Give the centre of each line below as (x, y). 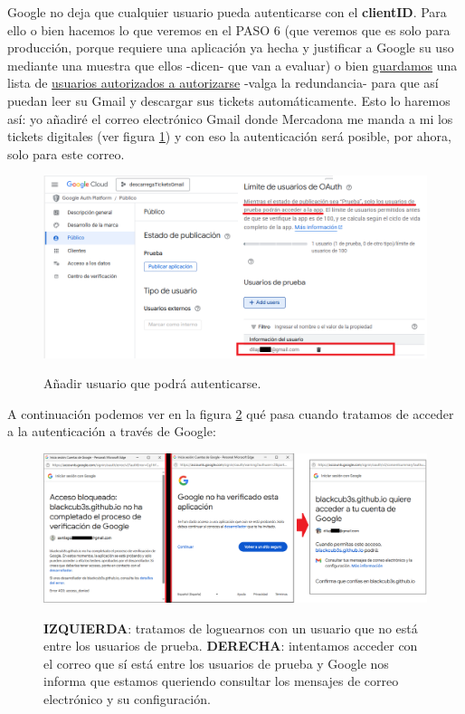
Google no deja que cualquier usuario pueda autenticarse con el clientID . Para (227, 12)
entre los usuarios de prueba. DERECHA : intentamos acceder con (231, 646)
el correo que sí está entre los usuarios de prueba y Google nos (216, 663)
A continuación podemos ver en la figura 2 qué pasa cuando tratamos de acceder (231, 413)
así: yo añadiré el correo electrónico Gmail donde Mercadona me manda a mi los (230, 118)
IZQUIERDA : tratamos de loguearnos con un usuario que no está (231, 628)
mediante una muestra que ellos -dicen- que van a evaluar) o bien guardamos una (232, 65)
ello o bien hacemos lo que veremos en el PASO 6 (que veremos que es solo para (229, 29)
